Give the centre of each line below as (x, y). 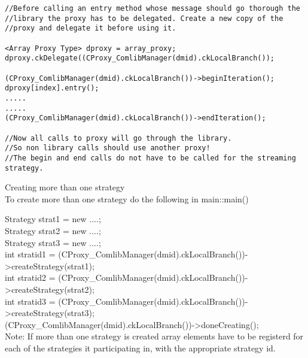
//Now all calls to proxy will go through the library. (118, 138)
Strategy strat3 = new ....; (53, 242)
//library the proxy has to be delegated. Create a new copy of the (144, 18)
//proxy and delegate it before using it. (91, 28)
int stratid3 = (30, 301)
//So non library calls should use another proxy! (108, 148)
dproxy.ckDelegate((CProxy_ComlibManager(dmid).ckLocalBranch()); (140, 58)
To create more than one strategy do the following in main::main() (127, 198)
